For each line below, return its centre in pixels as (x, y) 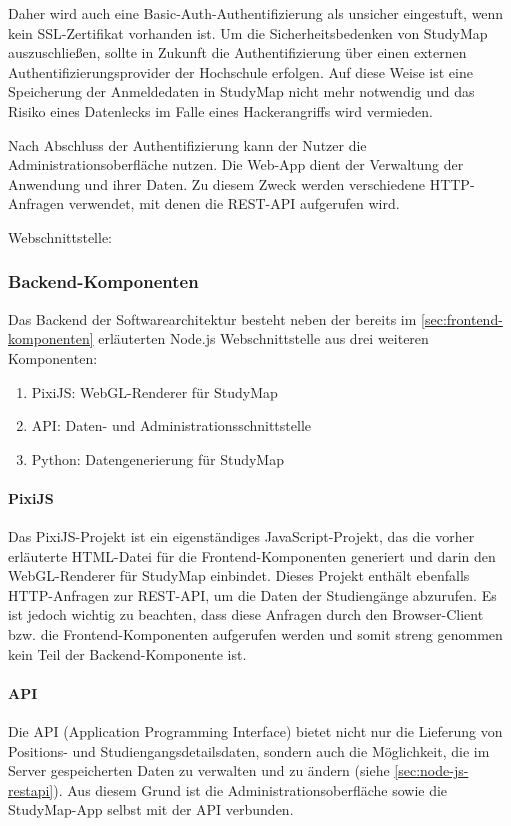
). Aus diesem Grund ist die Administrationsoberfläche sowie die (250, 789)
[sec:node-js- (431, 770)
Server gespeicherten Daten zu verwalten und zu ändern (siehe (199, 770)
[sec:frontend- (462, 318)
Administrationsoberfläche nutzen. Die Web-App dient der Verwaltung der (236, 164)
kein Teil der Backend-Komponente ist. (127, 653)
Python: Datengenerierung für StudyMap (157, 458)
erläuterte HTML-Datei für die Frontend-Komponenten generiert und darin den (252, 555)
